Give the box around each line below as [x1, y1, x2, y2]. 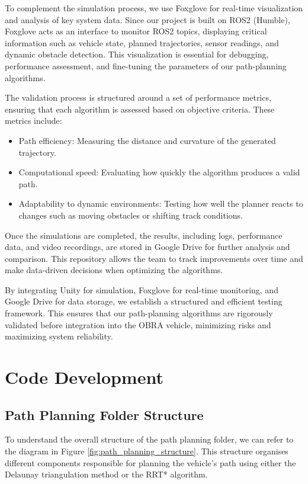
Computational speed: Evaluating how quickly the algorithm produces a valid [18, 166, 300, 178]
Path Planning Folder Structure [5, 405, 204, 424]
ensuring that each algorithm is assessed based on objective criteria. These [5, 102, 275, 115]
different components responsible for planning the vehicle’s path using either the [5, 456, 296, 469]
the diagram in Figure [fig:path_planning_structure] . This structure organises [5, 445, 288, 457]
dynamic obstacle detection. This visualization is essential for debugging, [5, 48, 269, 60]
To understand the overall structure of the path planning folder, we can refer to [5, 433, 294, 445]
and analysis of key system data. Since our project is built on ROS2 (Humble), [5, 13, 290, 25]
